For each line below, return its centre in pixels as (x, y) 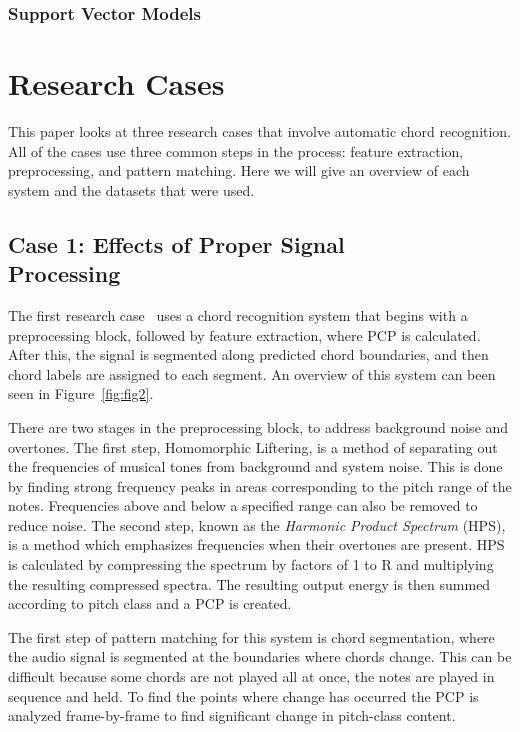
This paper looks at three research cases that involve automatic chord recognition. (260, 130)
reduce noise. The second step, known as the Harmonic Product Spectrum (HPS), (257, 524)
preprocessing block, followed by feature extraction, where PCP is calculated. (244, 334)
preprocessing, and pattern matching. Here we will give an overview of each (239, 170)
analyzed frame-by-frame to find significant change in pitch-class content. (232, 715)
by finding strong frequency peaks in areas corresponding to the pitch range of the (260, 485)
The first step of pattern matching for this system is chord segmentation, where (251, 636)
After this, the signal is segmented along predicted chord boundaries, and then (248, 354)
